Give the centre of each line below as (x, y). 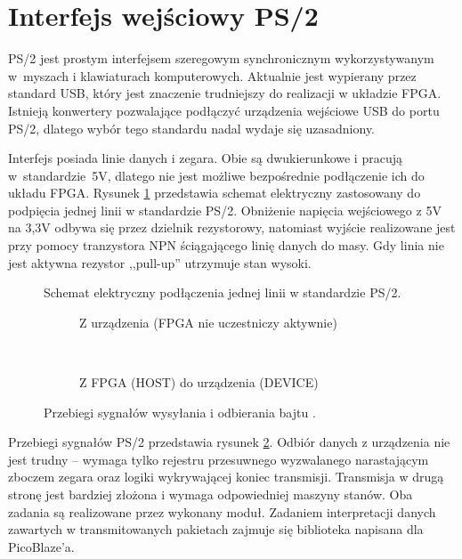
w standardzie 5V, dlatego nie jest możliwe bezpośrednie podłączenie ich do (216, 175)
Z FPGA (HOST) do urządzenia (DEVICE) (199, 382)
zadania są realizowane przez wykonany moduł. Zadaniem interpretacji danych (222, 511)
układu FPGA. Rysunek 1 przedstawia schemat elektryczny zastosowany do (215, 193)
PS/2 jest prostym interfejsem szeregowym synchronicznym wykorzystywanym (221, 58)
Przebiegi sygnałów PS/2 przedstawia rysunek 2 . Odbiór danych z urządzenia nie (229, 442)
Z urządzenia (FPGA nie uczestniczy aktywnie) (208, 322)
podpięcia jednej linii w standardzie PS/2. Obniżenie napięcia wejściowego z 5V (225, 210)
